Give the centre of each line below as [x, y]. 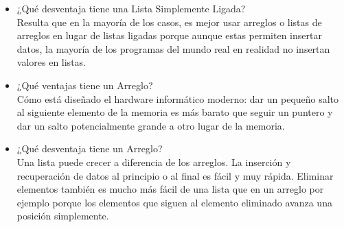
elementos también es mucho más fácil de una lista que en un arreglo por [170, 189]
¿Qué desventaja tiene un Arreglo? [90, 148]
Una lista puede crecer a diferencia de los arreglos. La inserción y [154, 162]
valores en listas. [51, 62]
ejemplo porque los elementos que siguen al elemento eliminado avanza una [174, 202]
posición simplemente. [63, 216]
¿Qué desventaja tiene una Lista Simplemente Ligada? [131, 8]
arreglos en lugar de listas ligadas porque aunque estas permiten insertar [169, 35]
